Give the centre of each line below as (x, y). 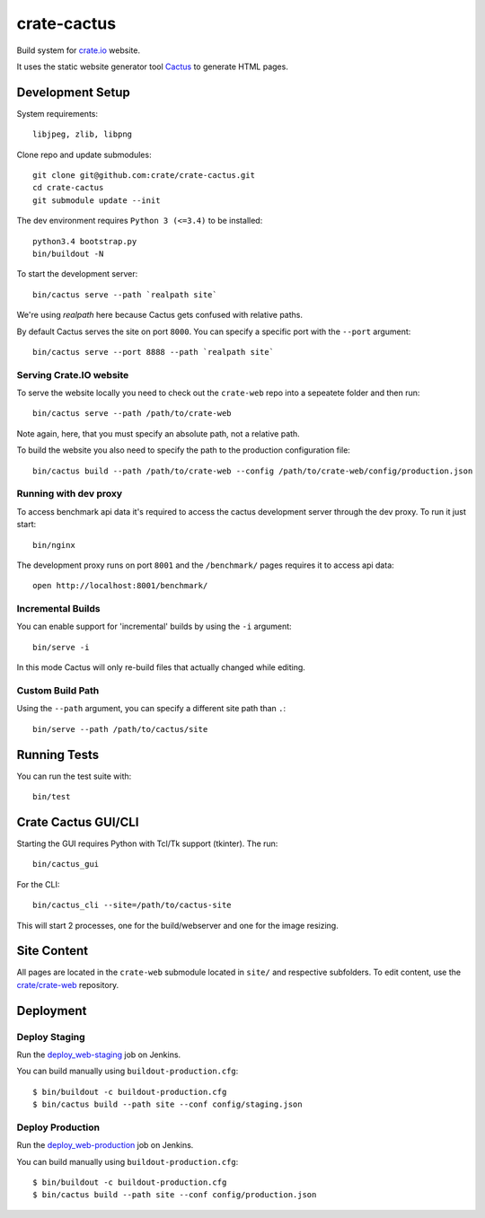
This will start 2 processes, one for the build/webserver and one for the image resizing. (177, 925)
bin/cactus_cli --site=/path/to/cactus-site (132, 905)
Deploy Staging (51, 1037)
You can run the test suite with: (74, 776)
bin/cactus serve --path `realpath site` (125, 295)
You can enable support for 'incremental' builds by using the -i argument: (154, 627)
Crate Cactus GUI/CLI (78, 822)
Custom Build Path (58, 691)
